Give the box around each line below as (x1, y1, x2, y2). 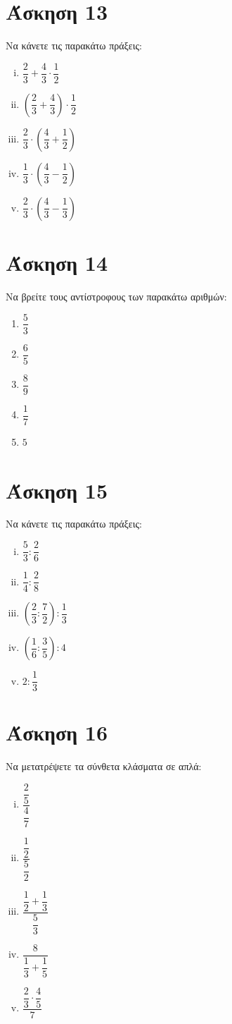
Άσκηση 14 (6, 248, 108, 276)
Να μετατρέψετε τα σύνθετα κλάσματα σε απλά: (6, 759, 202, 774)
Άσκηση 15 (6, 475, 108, 504)
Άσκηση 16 (6, 718, 108, 747)
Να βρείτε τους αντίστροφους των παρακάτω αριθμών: (6, 288, 227, 303)
